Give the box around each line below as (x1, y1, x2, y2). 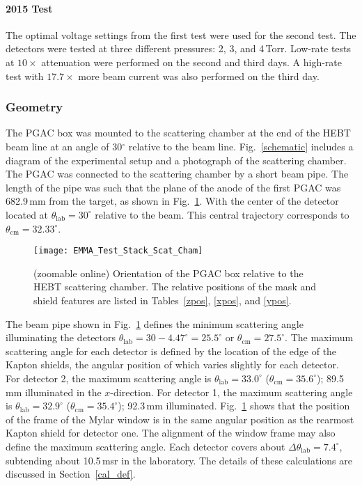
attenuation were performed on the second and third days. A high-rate (41, 54, 342, 69)
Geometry (6, 98, 63, 116)
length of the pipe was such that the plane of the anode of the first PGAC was (6, 180, 341, 194)
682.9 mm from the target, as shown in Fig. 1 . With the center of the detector (6, 194, 339, 208)
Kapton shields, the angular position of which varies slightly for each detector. (6, 357, 339, 372)
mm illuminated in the (6, 384, 102, 399)
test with (6, 68, 44, 83)
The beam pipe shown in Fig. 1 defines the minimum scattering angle (6, 316, 304, 331)
